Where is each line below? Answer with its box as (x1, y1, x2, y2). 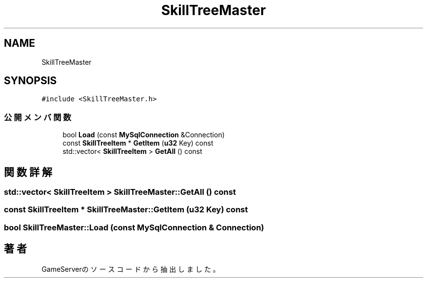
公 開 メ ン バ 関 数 (4, 112, 71, 122)
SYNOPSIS (4, 75, 57, 87)
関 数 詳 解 (4, 166, 52, 178)
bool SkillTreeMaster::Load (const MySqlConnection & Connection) (4, 222, 264, 232)
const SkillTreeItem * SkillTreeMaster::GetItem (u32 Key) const (4, 205, 248, 215)
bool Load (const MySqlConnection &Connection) (62, 131, 225, 139)
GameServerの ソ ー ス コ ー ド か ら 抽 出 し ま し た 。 (41, 264, 220, 273)
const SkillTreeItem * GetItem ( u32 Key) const (62, 139, 213, 148)
